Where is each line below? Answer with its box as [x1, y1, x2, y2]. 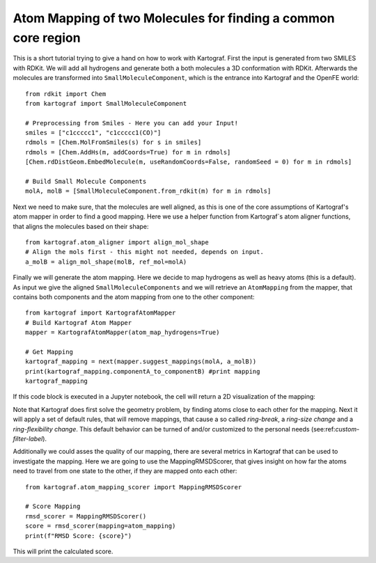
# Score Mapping [25, 502, 81, 511]
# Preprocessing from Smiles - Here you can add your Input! [25, 119, 238, 127]
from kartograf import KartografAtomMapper [25, 309, 176, 317]
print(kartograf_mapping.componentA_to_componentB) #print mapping [25, 367, 260, 375]
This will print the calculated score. [13, 547, 113, 555]
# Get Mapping [25, 348, 73, 356]
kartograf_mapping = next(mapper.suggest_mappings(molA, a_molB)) [25, 358, 257, 365]
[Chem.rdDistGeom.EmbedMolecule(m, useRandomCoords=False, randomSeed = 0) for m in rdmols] [25, 158, 352, 166]
